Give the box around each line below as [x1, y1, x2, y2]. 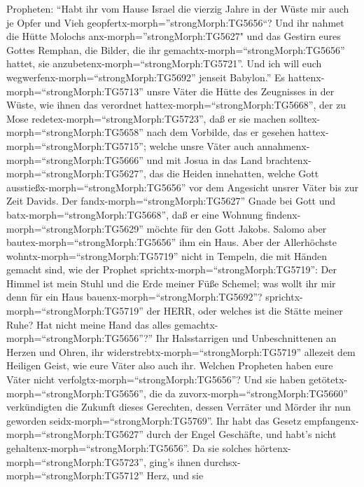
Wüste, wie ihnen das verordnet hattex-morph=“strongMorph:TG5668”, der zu [6, 97, 346, 112]
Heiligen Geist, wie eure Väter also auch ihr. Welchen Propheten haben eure [6, 358, 333, 373]
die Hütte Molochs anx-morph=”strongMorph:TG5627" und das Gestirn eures [6, 29, 341, 43]
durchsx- [204, 454, 241, 469]
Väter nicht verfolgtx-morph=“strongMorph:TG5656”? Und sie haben [6, 372, 306, 387]
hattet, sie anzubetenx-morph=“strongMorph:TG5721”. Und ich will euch [6, 56, 322, 71]
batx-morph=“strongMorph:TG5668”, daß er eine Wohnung [6, 207, 263, 221]
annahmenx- [257, 138, 310, 153]
